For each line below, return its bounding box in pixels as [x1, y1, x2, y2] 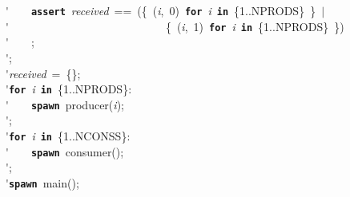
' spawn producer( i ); [6, 96, 124, 112]
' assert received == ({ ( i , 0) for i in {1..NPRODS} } [6, 2, 316, 18]
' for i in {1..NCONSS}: [6, 128, 131, 144]
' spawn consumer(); [6, 143, 124, 160]
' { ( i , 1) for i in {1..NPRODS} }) [6, 18, 344, 34]
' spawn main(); [6, 174, 79, 191]
